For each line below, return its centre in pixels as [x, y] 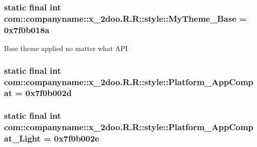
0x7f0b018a [27, 29]
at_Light [22, 138]
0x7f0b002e [77, 138]
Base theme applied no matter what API [66, 48]
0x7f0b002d [49, 93]
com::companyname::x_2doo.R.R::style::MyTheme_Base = [125, 18]
